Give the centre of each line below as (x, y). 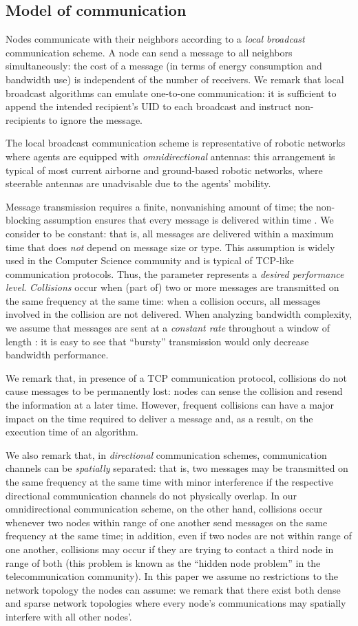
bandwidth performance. (57, 355)
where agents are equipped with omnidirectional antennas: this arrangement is (170, 156)
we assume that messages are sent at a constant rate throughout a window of (168, 328)
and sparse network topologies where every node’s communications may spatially (176, 603)
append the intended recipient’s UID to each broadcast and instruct (149, 106)
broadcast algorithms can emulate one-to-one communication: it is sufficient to (171, 93)
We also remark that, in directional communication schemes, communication (166, 454)
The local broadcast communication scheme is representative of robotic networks (176, 143)
